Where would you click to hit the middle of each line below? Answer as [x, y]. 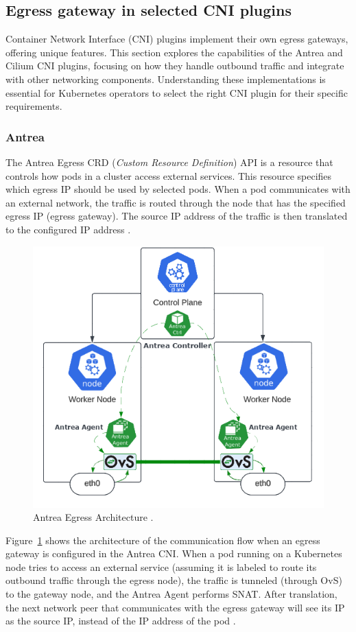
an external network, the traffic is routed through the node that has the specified [176, 202]
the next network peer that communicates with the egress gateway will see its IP [175, 607]
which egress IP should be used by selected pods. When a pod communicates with [178, 189]
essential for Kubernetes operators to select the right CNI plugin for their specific [177, 92]
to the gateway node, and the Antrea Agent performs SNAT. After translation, [171, 594]
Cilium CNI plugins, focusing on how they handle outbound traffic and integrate [175, 66]
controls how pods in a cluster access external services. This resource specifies [169, 175]
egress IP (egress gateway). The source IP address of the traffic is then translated [177, 216]
